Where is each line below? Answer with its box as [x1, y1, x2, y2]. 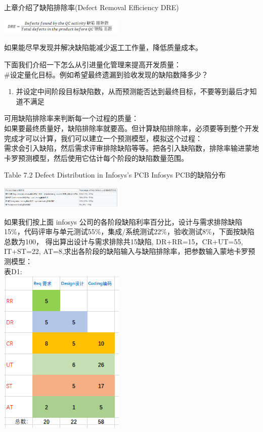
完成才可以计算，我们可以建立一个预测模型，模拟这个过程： [4, 133, 202, 143]
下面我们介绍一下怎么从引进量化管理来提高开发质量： [4, 59, 181, 69]
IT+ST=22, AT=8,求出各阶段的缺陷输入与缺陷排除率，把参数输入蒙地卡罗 [4, 246, 248, 256]
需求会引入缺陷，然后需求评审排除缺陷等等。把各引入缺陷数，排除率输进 [4, 143, 245, 153]
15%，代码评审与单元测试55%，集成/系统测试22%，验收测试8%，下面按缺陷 [4, 226, 254, 237]
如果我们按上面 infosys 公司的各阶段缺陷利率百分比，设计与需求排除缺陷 [4, 216, 242, 227]
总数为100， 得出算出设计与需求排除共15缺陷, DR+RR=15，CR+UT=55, [4, 236, 243, 246]
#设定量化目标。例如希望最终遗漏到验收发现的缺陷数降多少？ [4, 69, 208, 79]
